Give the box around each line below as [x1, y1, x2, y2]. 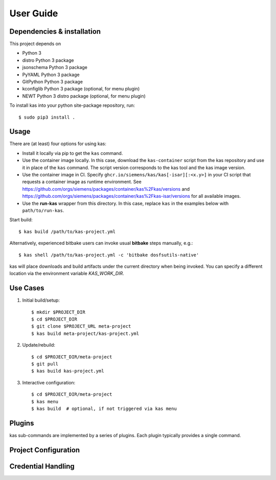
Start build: [9, 217, 33, 223]
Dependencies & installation [9, 27, 101, 36]
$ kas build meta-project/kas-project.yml [31, 330, 140, 336]
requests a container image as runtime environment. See [22, 179, 142, 185]
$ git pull [31, 361, 59, 367]
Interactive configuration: [22, 379, 76, 385]
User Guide [9, 8, 58, 19]
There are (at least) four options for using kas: [9, 141, 107, 147]
